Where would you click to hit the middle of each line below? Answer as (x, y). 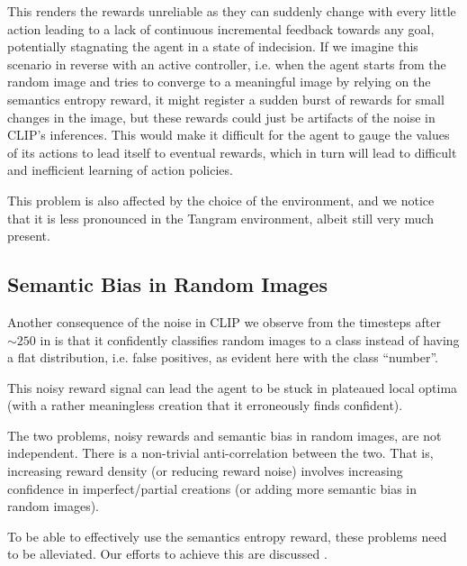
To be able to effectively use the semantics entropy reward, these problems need (227, 536)
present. (29, 236)
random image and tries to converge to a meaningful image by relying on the (219, 82)
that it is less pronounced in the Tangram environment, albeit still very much (221, 218)
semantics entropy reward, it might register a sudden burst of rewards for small (226, 99)
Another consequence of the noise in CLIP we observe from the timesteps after (224, 321)
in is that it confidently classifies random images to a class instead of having (250, 339)
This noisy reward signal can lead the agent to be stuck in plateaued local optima (233, 387)
